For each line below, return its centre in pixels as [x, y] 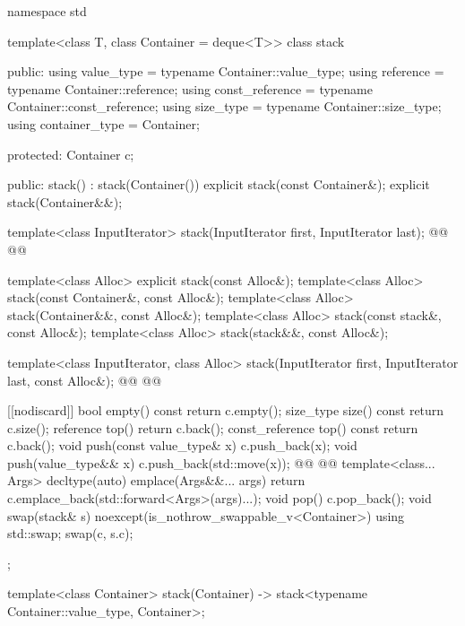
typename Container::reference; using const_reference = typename [190, 88]
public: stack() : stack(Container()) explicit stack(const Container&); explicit [219, 184]
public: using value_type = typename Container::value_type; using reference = [226, 71]
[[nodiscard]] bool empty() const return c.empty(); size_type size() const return [226, 410]
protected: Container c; [71, 154]
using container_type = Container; [103, 123]
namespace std [47, 11]
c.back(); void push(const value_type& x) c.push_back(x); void [182, 445]
